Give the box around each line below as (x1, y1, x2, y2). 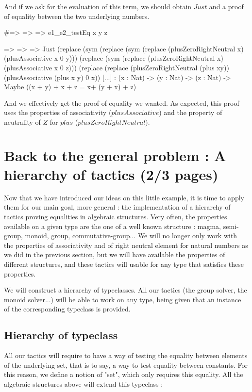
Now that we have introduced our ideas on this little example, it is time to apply (4, 192, 244, 202)
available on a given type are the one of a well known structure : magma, (4, 221, 221, 231)
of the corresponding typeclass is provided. (4, 304, 131, 314)
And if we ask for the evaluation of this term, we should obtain (4, 1, 192, 11)
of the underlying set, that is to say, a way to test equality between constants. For (4, 359, 248, 370)
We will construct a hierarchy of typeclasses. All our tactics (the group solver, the (4, 285, 247, 295)
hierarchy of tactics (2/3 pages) (4, 164, 218, 184)
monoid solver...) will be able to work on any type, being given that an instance (4, 294, 241, 304)
